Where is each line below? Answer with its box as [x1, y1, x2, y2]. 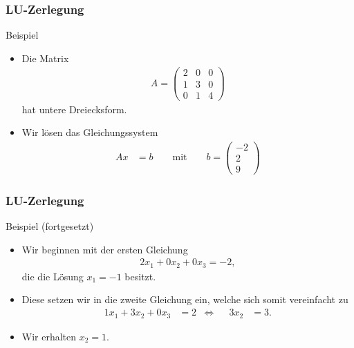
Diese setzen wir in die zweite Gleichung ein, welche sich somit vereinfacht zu [21, 292, 348, 307]
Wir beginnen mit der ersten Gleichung [21, 242, 188, 256]
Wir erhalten [21, 329, 77, 343]
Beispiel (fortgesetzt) [6, 219, 94, 233]
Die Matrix [21, 50, 69, 65]
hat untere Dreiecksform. [21, 101, 127, 116]
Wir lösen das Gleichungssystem [21, 125, 158, 139]
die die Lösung [21, 269, 84, 283]
